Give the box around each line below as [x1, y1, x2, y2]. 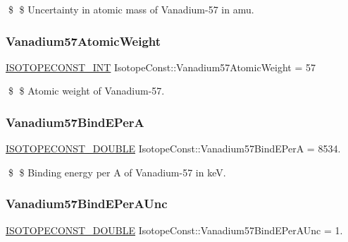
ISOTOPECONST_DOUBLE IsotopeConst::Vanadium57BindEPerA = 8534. [6, 141, 341, 156]
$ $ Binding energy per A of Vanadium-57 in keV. [8, 164, 226, 179]
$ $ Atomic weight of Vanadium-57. [8, 83, 165, 98]
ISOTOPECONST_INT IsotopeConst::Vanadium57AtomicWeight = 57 [6, 59, 316, 74]
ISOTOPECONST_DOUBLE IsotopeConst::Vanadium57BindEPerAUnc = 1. [6, 222, 343, 237]
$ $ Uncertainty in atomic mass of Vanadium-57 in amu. [8, 2, 254, 16]
